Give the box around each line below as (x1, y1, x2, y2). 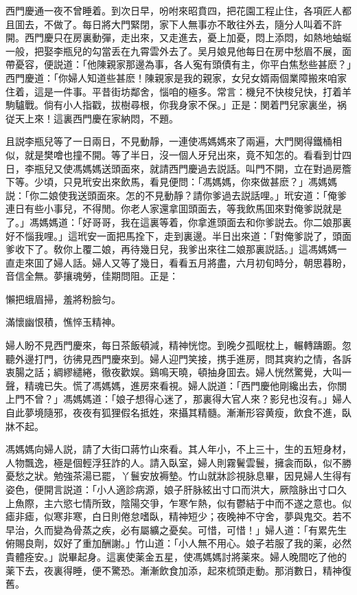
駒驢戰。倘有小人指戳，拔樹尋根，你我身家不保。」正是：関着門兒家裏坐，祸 (5, 98, 347, 112)
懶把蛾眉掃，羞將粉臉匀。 (5, 291, 121, 306)
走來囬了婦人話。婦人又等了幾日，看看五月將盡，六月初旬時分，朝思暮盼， (14, 255, 352, 269)
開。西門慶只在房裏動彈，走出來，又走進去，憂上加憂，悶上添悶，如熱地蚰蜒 (5, 30, 352, 45)
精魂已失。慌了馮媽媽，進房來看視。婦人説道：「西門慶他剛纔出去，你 (24, 378, 337, 392)
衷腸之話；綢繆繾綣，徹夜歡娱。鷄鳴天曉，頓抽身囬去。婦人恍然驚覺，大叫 (5, 365, 342, 379)
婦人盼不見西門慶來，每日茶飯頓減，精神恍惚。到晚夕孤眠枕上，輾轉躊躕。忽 (5, 338, 352, 352)
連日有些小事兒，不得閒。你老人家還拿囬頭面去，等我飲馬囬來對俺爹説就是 (5, 201, 342, 216)
